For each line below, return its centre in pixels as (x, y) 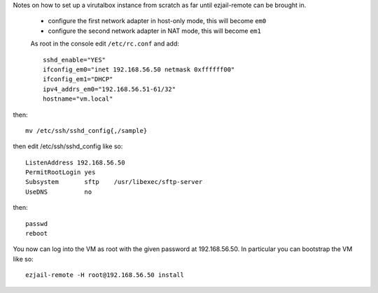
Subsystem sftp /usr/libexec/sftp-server (114, 182)
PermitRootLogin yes (61, 172)
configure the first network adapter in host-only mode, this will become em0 (157, 21)
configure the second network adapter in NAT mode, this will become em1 (155, 31)
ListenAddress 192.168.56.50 (75, 162)
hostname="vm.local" (78, 99)
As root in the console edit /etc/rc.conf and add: (105, 44)
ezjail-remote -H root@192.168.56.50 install (105, 275)
